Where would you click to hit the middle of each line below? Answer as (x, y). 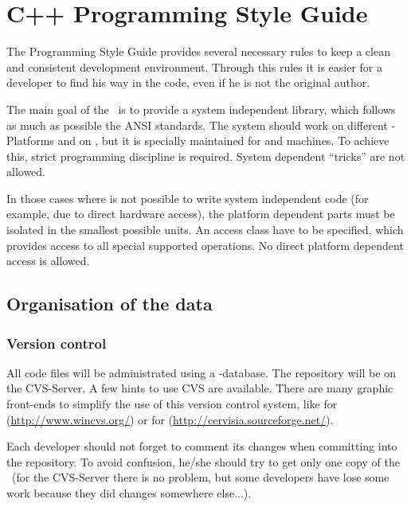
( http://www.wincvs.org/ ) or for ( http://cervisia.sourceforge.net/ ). (170, 419)
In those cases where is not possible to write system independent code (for (188, 198)
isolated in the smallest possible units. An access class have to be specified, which (205, 230)
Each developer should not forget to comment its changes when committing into (202, 446)
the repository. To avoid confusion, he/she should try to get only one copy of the (203, 461)
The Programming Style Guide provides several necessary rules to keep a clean (198, 51)
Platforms (30, 140)
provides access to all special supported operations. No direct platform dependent (205, 245)
